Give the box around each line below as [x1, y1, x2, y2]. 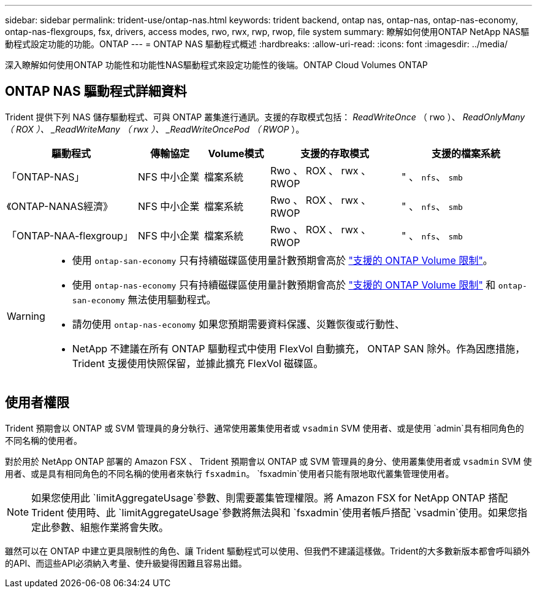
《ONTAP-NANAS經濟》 [7, 200, 113, 212]
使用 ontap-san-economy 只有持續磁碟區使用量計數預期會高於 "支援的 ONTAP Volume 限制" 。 [72, 254, 493, 266]
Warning [7, 309, 45, 322]
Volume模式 [208, 147, 264, 160]
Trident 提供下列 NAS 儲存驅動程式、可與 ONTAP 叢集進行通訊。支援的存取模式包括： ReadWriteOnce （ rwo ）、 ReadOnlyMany [5, 111, 525, 122]
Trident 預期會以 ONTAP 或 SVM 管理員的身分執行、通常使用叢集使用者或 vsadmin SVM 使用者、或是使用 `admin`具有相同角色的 [5, 422, 524, 433]
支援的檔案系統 [431, 147, 500, 160]
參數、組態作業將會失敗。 [51, 521, 169, 533]
